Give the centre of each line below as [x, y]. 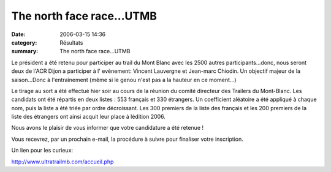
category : [24, 42]
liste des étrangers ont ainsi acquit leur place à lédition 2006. [88, 117]
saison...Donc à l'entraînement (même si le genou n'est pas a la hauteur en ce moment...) [124, 80]
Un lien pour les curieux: [42, 151]
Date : [18, 34]
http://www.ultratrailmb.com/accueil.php [63, 162]
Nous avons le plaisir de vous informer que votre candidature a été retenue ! [108, 128]
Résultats [71, 42]
